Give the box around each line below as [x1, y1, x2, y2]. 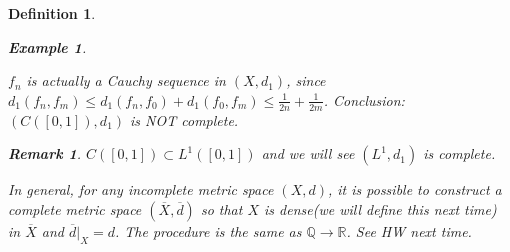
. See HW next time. [346, 220, 472, 241]
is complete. [423, 143, 496, 164]
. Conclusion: [323, 89, 405, 110]
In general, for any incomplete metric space [8, 179, 274, 200]
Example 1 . [8, 36, 87, 57]
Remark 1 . [8, 143, 81, 164]
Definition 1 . [8, 3, 96, 23]
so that [200, 198, 243, 219]
